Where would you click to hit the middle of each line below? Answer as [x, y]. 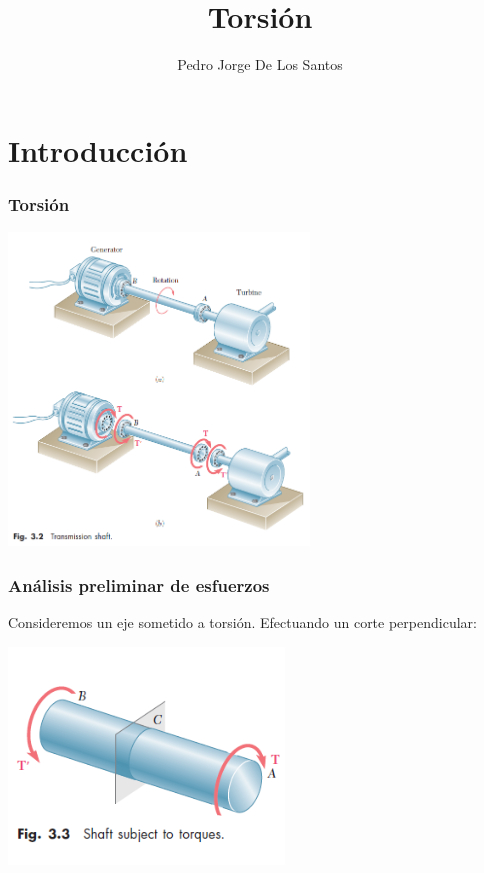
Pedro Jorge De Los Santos [260, 64]
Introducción [98, 149]
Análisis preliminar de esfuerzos [139, 584]
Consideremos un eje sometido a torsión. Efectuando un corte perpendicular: [242, 622]
